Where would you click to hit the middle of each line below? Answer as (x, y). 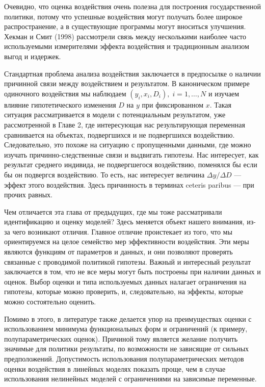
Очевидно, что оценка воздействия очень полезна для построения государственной (132, 6)
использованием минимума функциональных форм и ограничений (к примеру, (126, 329)
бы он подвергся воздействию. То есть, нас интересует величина (104, 174)
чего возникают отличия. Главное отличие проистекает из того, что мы (122, 231)
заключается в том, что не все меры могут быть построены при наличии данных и (132, 272)
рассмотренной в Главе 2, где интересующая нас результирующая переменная (125, 124)
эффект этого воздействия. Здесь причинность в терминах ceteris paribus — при (129, 184)
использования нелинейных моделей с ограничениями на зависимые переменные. (130, 379)
